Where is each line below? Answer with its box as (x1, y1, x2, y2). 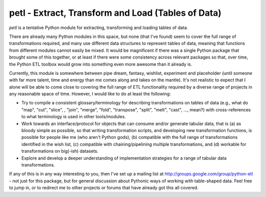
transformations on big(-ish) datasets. (21, 148, 99, 154)
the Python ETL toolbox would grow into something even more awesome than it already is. (9, 61, 192, 67)
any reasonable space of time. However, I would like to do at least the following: (9, 91, 171, 97)
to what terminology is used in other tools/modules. (21, 114, 126, 120)
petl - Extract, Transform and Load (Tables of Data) (9, 7, 222, 18)
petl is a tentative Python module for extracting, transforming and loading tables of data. (9, 25, 188, 31)
